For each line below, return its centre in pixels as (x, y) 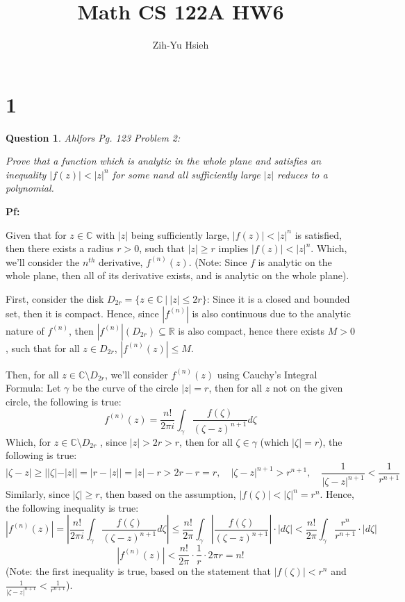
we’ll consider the (43, 261)
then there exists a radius (60, 248)
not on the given (308, 388)
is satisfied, (318, 234)
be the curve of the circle (125, 388)
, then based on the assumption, (168, 494)
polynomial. (30, 188)
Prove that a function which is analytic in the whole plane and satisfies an (164, 161)
